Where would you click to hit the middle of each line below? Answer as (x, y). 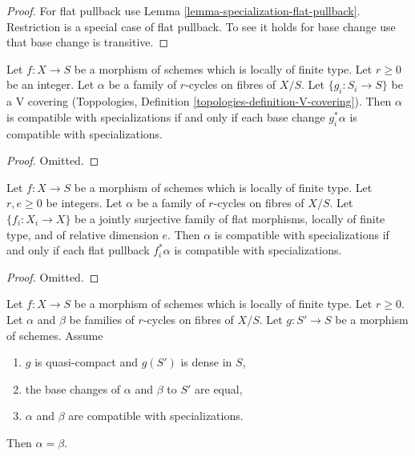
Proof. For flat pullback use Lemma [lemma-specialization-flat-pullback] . (183, 10)
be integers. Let (84, 203)
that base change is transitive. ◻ (88, 42)
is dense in (206, 362)
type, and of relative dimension (83, 234)
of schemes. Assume (55, 335)
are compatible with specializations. (156, 416)
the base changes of (73, 388)
